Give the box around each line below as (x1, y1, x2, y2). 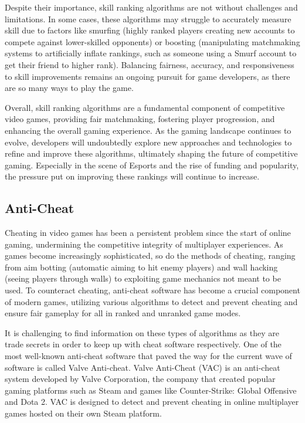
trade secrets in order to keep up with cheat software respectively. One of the (5, 338, 282, 350)
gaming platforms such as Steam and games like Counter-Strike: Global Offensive (5, 384, 297, 396)
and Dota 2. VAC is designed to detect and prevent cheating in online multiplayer (5, 395, 299, 408)
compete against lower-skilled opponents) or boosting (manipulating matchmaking (5, 35, 300, 48)
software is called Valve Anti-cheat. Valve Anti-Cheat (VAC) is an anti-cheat (5, 361, 280, 373)
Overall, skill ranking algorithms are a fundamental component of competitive (5, 101, 285, 113)
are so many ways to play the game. (5, 82, 134, 94)
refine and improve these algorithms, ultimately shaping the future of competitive (5, 147, 298, 160)
